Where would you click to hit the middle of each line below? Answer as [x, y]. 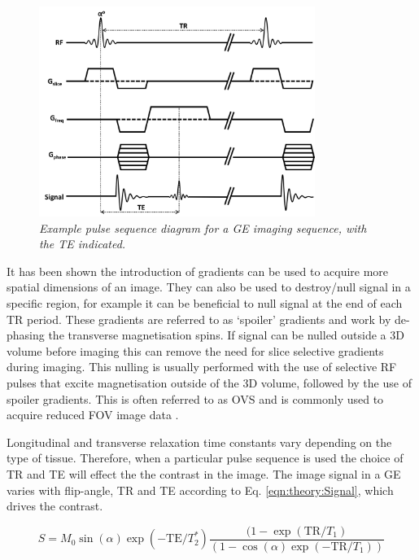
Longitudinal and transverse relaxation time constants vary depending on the [199, 442]
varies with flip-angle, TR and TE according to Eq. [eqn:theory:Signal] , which [200, 490]
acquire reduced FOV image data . [93, 415]
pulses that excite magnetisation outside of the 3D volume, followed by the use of [209, 382]
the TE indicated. [83, 244]
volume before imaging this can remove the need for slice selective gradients [195, 350]
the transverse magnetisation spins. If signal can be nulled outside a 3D [226, 335]
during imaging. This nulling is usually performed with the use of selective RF [202, 367]
